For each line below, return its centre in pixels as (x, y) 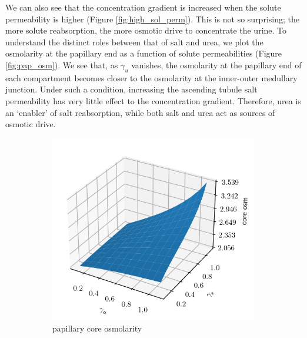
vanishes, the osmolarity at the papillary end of (216, 64)
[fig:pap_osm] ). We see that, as (62, 64)
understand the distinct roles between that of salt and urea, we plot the (134, 42)
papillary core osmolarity (97, 328)
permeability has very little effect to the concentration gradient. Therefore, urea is (153, 100)
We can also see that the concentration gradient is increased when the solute (143, 7)
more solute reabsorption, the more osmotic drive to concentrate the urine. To (146, 30)
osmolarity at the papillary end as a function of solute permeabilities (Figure (144, 53)
